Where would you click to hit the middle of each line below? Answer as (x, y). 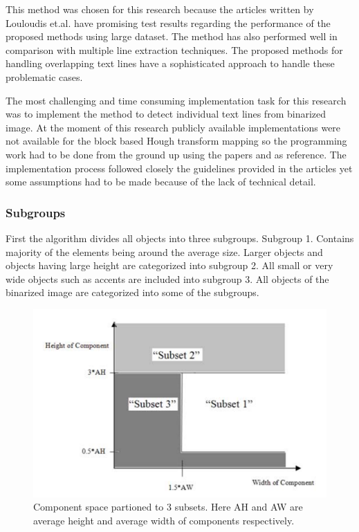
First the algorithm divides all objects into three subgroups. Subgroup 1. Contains (180, 238)
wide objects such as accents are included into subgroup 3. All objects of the (167, 278)
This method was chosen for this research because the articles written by (160, 9)
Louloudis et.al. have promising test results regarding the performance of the (168, 22)
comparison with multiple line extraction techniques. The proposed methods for (174, 49)
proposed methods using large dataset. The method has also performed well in (172, 36)
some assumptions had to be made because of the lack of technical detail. (161, 182)
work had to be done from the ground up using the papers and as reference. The (176, 154)
